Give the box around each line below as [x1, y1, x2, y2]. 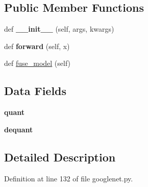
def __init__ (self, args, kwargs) [4, 24, 114, 34]
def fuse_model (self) [4, 58, 71, 68]
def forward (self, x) [4, 40, 70, 51]
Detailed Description [4, 149, 116, 165]
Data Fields [4, 83, 67, 99]
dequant [4, 124, 33, 134]
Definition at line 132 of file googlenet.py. [4, 173, 133, 183]
